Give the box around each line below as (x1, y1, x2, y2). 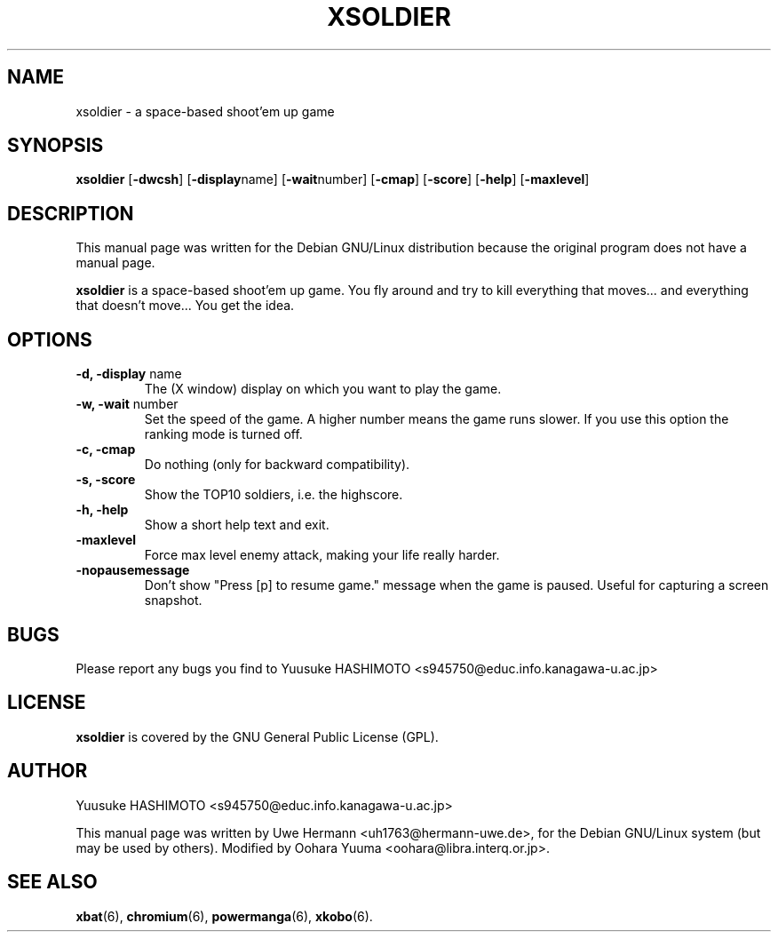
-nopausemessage (75, 562, 190, 578)
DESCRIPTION (7, 202, 134, 225)
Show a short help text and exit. (144, 517, 329, 533)
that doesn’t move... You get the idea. (75, 298, 295, 314)
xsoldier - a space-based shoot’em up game (75, 103, 335, 119)
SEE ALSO (7, 871, 98, 894)
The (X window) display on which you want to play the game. (144, 381, 502, 397)
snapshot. (144, 593, 202, 609)
